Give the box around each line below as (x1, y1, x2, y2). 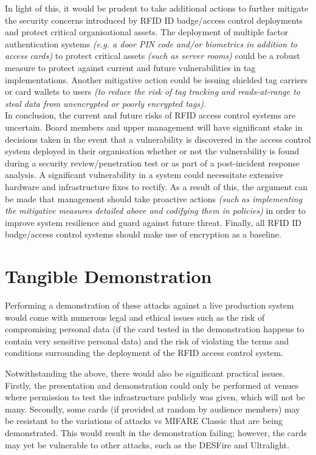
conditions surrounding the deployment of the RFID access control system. (5, 346, 284, 359)
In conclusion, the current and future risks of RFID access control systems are (5, 109, 296, 121)
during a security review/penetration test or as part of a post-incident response (5, 156, 300, 169)
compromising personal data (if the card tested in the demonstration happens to (5, 323, 304, 335)
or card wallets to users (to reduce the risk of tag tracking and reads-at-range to (5, 85, 300, 98)
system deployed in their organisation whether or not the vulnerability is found (5, 145, 300, 157)
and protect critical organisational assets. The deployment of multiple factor (5, 26, 289, 38)
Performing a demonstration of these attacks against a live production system (5, 299, 294, 311)
